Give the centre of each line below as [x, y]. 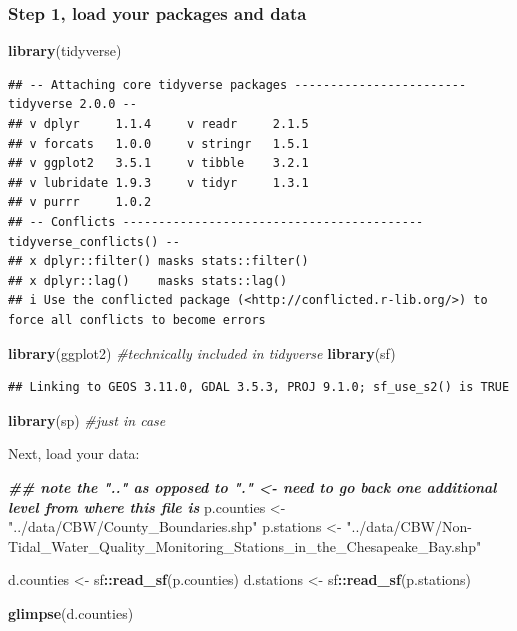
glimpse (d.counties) [71, 612]
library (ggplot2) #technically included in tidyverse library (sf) [202, 352]
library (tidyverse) [65, 50]
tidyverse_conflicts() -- [94, 241]
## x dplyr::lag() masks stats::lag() [148, 280]
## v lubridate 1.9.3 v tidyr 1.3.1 [158, 182]
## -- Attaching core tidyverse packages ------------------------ [237, 84]
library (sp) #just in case [87, 419]
